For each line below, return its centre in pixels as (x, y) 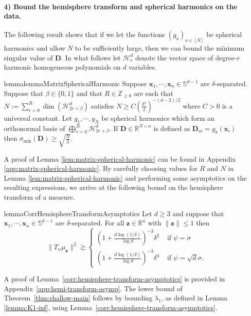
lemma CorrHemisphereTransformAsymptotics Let (78, 213)
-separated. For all (97, 223)
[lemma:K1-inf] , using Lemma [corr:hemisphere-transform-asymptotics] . (111, 307)
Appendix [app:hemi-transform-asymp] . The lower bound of (93, 288)
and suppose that (198, 213)
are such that (153, 93)
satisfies (103, 105)
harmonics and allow (35, 48)
